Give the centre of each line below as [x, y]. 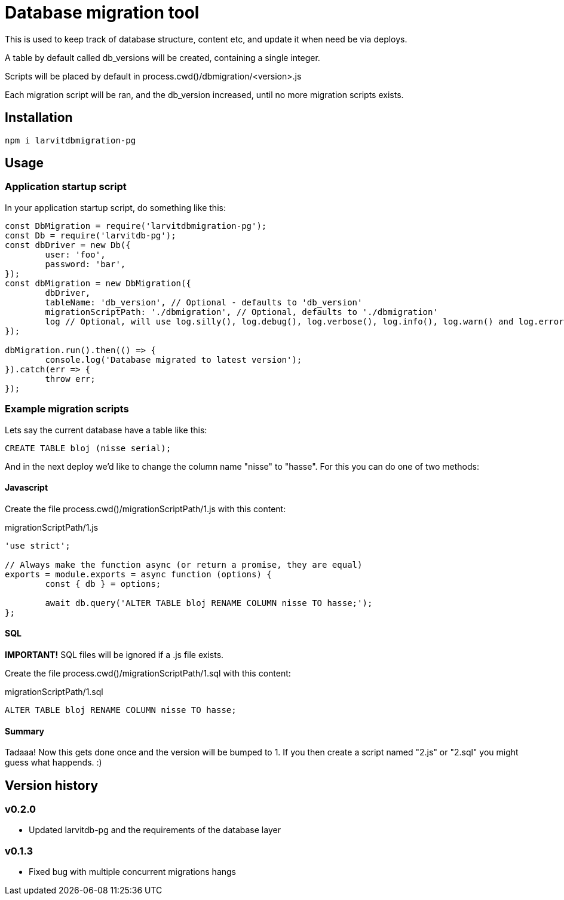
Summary [24, 731]
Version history [52, 785]
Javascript [27, 488]
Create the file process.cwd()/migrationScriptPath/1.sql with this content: [148, 673]
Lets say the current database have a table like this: [106, 430]
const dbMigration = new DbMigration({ [98, 283]
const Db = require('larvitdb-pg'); [91, 235]
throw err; [70, 379]
